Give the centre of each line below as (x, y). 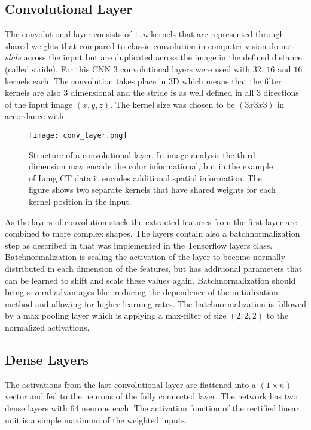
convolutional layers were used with (185, 69)
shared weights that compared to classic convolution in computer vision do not (149, 45)
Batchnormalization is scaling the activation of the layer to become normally (145, 257)
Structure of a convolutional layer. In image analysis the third (142, 154)
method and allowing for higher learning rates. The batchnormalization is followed (155, 303)
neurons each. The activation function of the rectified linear (190, 408)
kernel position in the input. (80, 201)
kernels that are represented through (217, 34)
